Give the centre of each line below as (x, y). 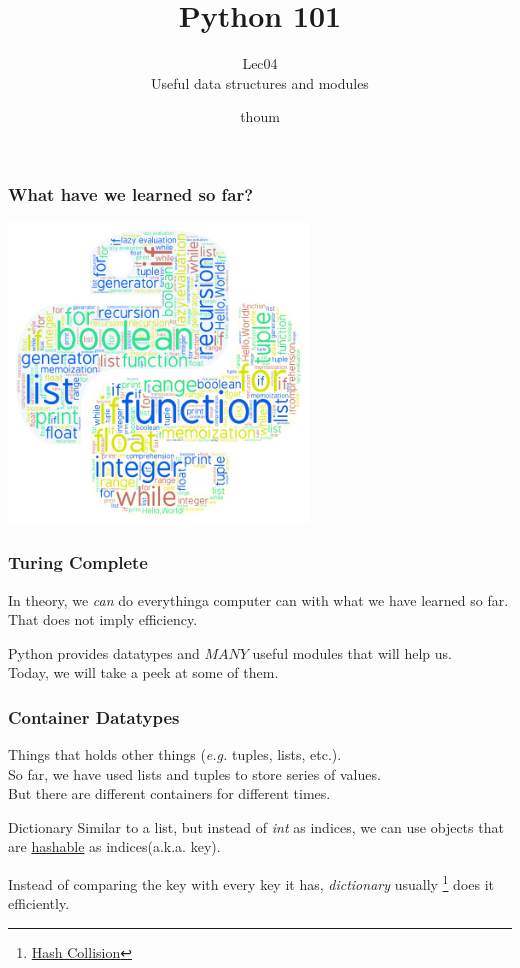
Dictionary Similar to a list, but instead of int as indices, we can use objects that (256, 826)
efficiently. (39, 903)
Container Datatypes (94, 716)
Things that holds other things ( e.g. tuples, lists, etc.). (175, 754)
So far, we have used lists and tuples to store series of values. (194, 773)
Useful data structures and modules (260, 82)
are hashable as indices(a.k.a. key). (114, 846)
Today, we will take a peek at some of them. (143, 672)
